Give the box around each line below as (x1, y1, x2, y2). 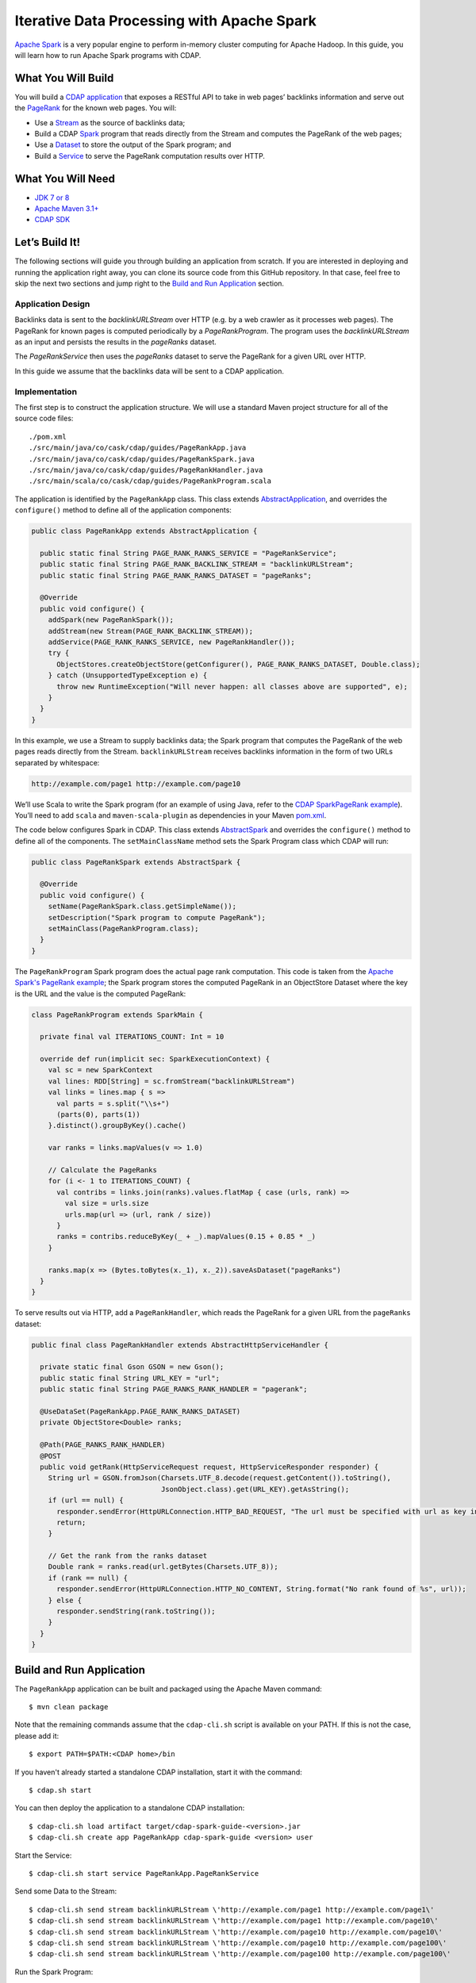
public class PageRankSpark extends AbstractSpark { (31, 857, 241, 866)
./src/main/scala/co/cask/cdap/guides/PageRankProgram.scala (29, 477, 271, 485)
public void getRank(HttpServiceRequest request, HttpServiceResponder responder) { (40, 1462, 379, 1471)
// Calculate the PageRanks (48, 1166, 158, 1174)
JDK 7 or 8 (34, 193, 70, 202)
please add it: (14, 1731, 59, 1740)
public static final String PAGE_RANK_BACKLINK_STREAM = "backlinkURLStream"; (40, 560, 354, 569)
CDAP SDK (34, 215, 71, 224)
